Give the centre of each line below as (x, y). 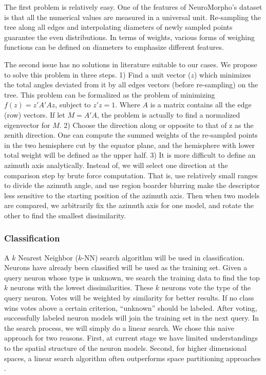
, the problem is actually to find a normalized (169, 114)
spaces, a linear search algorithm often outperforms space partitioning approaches (132, 358)
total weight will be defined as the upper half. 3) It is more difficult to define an (130, 155)
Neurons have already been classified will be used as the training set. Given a (126, 267)
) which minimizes (222, 74)
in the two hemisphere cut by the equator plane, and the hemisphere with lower (130, 145)
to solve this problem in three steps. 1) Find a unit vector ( (98, 74)
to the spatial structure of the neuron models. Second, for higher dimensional (126, 348)
